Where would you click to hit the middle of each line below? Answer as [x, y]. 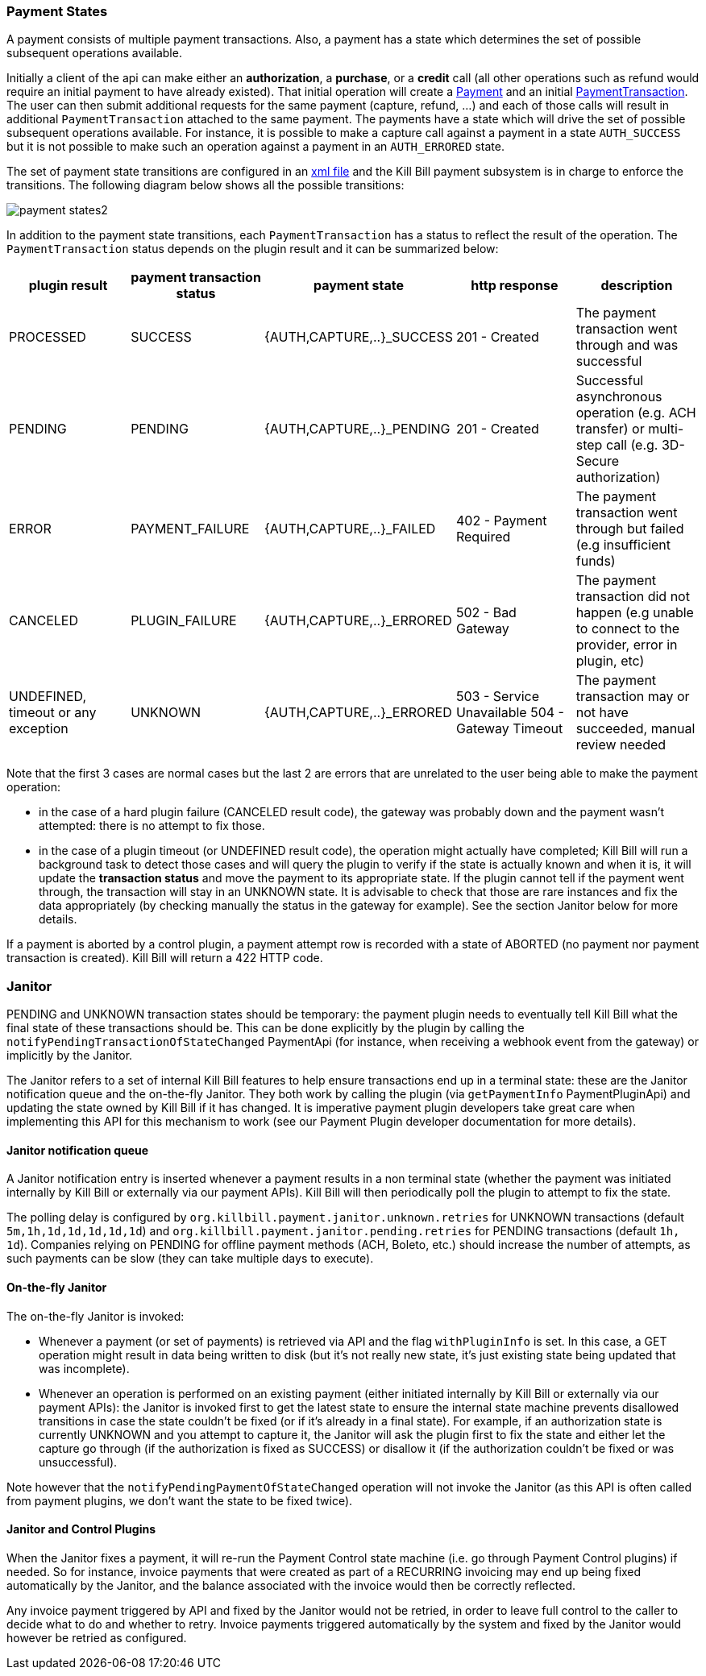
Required [483, 537]
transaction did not [633, 597]
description [637, 286]
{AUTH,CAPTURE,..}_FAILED [350, 529]
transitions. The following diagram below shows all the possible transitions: [206, 185]
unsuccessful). [78, 1462]
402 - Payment [501, 521]
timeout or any [53, 713]
